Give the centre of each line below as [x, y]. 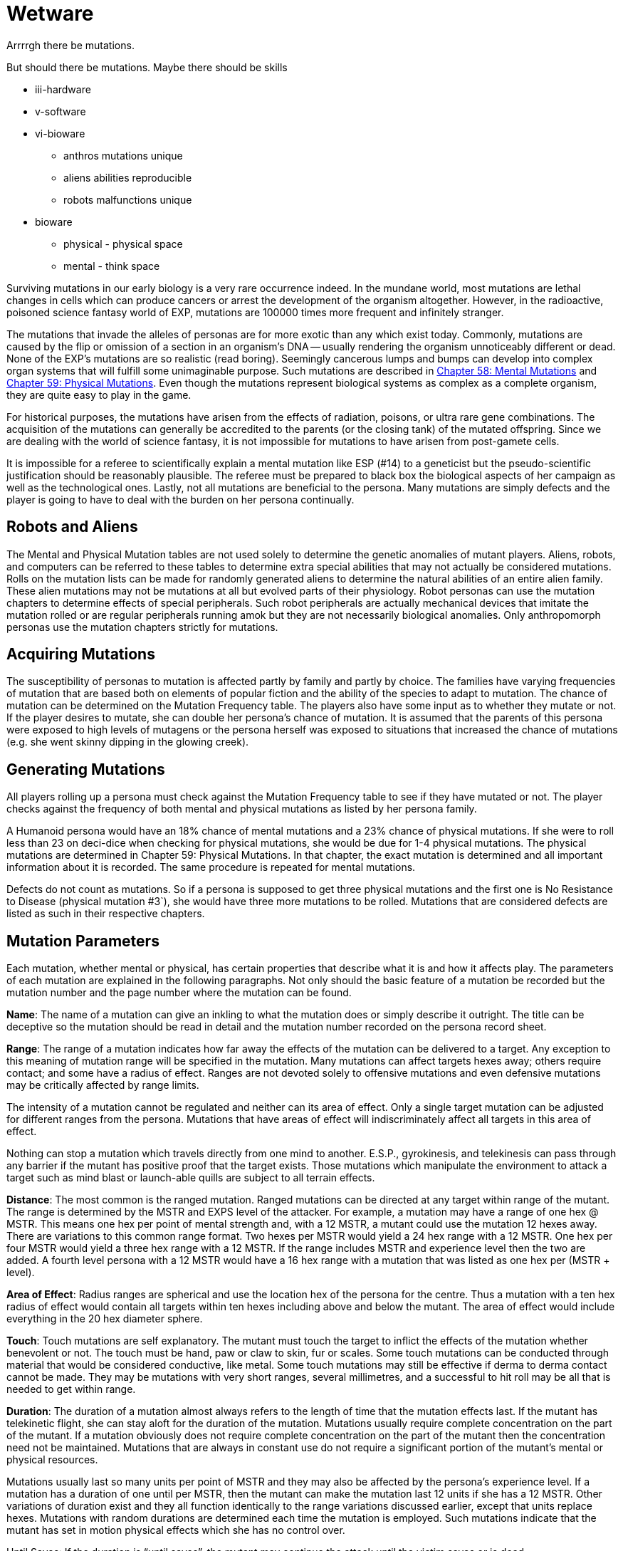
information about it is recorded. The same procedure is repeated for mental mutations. [211, 867]
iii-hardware [63, 89]
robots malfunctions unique [128, 199]
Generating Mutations [86, 769]
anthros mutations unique [123, 155]
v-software [61, 111]
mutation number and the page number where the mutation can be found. [179, 993]
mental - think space [112, 266]
